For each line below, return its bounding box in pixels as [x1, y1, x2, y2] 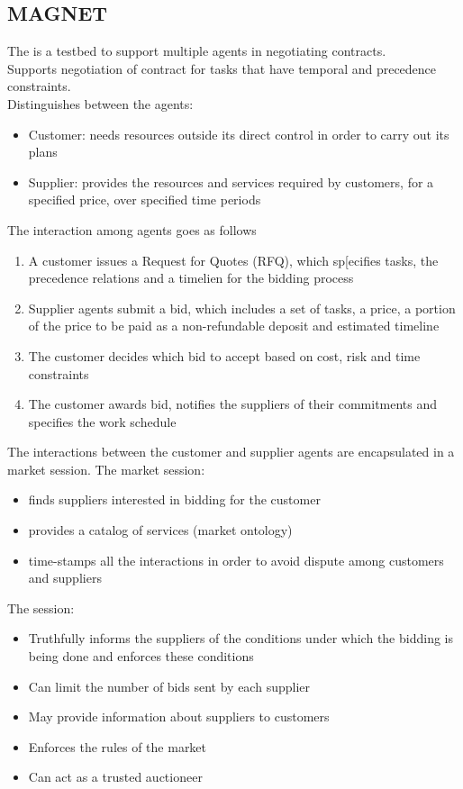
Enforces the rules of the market [28, 737, 207, 756]
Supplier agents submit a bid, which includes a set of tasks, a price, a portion [28, 298, 456, 317]
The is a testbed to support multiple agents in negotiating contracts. [7, 41, 386, 60]
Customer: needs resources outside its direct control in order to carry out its [28, 124, 449, 143]
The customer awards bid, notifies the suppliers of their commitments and [28, 394, 438, 413]
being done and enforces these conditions [28, 647, 254, 666]
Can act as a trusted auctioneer [28, 767, 203, 786]
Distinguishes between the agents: [7, 94, 194, 113]
